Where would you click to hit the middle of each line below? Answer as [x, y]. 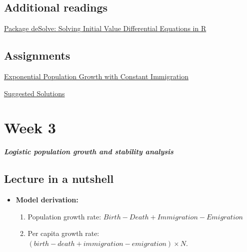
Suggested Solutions [34, 93]
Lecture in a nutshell [59, 179]
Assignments [37, 55]
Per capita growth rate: [63, 233]
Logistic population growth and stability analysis [89, 152]
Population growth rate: [64, 216]
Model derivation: [47, 200]
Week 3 [30, 128]
